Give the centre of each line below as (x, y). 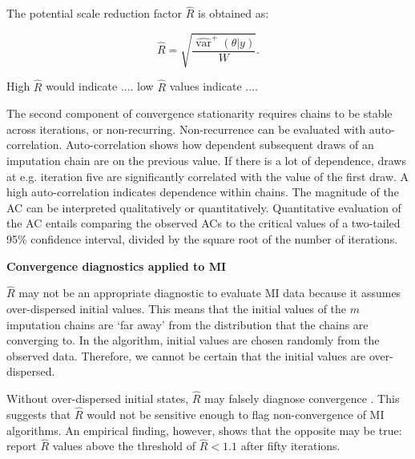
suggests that (39, 414)
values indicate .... (214, 86)
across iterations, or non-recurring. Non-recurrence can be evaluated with (186, 129)
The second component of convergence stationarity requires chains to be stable (199, 113)
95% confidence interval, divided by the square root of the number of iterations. (202, 238)
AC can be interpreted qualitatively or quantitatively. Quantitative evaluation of (204, 207)
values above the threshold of (124, 446)
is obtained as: (234, 13)
